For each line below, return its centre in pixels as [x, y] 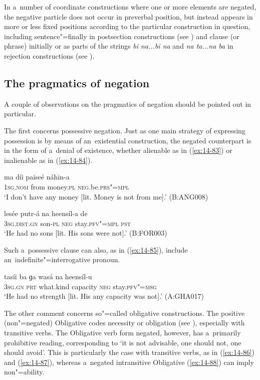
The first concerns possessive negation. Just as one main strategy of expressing [125, 130]
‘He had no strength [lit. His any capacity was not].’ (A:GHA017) [104, 296]
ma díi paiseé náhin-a [37, 177]
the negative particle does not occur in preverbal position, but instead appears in [128, 16]
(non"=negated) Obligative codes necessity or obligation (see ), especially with [124, 323]
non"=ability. [24, 372]
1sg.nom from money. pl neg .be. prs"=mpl [67, 186]
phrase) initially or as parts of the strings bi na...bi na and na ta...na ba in [119, 46]
